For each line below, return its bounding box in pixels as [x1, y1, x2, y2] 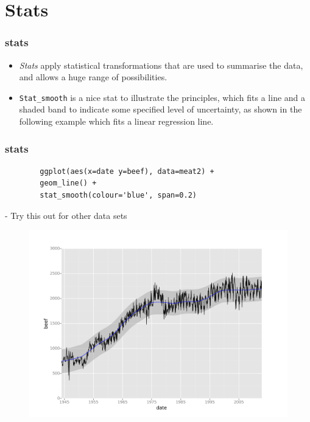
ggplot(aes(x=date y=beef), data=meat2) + [40, 167, 214, 176]
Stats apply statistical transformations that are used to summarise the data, [19, 58, 303, 71]
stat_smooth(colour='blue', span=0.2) [40, 191, 197, 200]
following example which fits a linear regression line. [19, 115, 214, 128]
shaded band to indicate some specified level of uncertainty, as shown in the [19, 103, 302, 116]
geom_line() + [40, 179, 97, 188]
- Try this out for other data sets [5, 209, 127, 221]
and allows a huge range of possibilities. [19, 71, 167, 83]
